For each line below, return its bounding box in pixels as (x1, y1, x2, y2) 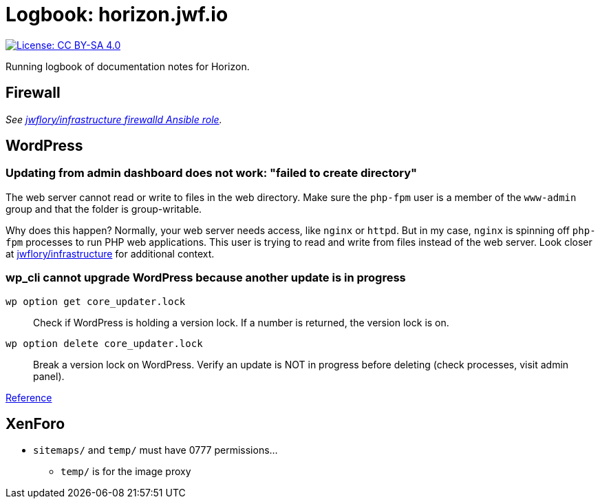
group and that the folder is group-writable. (6, 202, 202, 215)
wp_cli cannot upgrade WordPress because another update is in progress (6, 271, 406, 285)
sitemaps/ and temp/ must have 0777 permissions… (33, 444, 278, 456)
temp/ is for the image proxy (61, 465, 191, 478)
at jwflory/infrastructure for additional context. (6, 247, 215, 260)
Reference (6, 391, 52, 403)
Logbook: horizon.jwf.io (6, 3, 228, 26)
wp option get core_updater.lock (6, 295, 186, 307)
